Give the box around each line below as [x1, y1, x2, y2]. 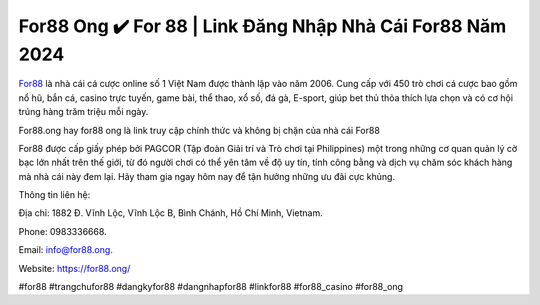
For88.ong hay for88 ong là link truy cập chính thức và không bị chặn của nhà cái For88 [18, 124, 380, 136]
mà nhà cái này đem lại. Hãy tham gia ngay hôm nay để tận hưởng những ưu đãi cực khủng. [18, 170, 395, 182]
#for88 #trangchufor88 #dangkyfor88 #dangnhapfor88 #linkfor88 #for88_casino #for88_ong [18, 281, 404, 293]
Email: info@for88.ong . [18, 244, 114, 256]
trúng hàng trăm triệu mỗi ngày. [18, 106, 149, 118]
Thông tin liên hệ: [18, 189, 91, 201]
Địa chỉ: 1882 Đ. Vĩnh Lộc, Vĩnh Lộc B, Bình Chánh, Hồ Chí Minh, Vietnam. [18, 207, 324, 219]
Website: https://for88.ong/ [18, 262, 131, 274]
